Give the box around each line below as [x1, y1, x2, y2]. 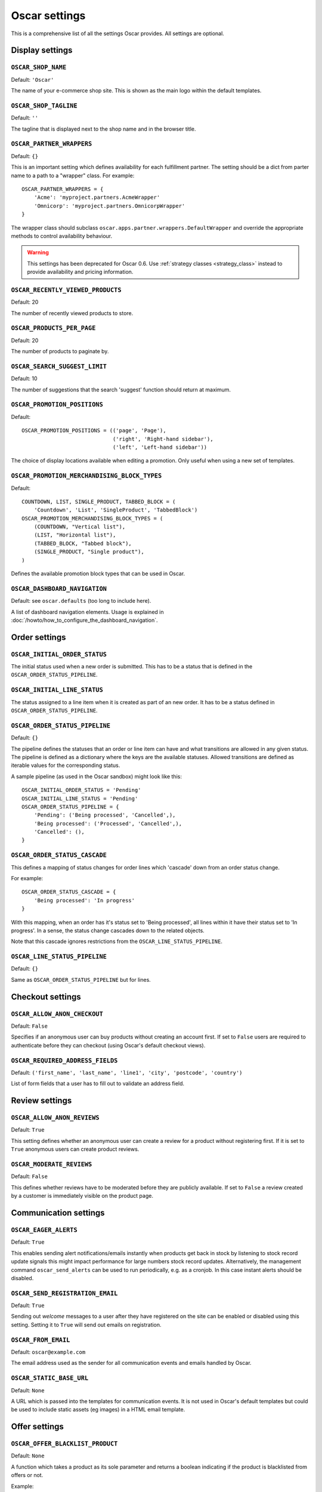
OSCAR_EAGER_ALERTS [11, 1226, 78, 1234]
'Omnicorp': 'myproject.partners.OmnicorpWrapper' [33, 202, 185, 209]
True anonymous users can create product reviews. [11, 1146, 140, 1153]
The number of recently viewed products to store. [11, 309, 134, 316]
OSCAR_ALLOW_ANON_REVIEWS [11, 1114, 100, 1122]
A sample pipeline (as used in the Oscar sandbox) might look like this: [11, 773, 182, 780]
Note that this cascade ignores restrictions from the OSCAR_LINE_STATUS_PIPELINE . [11, 938, 223, 945]
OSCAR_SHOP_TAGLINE [11, 101, 78, 110]
